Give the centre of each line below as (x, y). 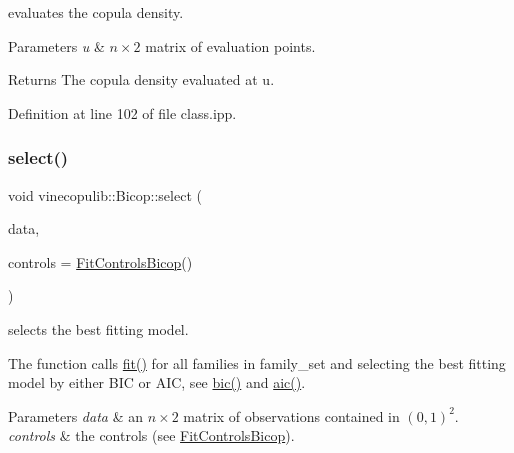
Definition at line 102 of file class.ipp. (122, 112)
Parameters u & (56, 45)
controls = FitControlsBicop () (100, 261)
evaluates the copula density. (96, 12)
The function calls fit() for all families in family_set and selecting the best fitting (257, 362)
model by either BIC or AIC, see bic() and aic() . (157, 382)
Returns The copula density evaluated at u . (141, 79)
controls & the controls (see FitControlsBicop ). (151, 435)
